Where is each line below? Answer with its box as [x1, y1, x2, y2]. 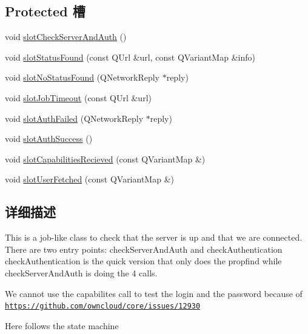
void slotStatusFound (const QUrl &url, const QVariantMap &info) [5, 50, 255, 63]
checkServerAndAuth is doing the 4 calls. [5, 266, 158, 279]
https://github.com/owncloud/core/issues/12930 [5, 302, 201, 311]
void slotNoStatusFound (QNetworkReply [5, 71, 159, 84]
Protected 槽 [5, 2, 85, 21]
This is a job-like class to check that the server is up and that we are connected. [5, 231, 303, 244]
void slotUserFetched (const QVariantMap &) [5, 173, 174, 185]
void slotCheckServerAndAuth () [5, 30, 127, 43]
